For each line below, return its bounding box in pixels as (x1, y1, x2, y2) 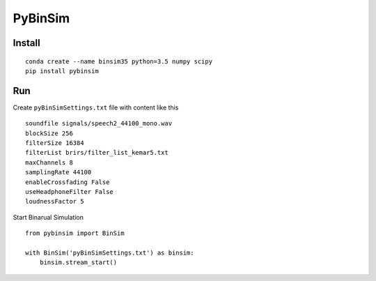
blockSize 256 (25, 129, 73, 137)
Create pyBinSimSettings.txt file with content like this (13, 103, 179, 112)
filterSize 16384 (25, 139, 84, 147)
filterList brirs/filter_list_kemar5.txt (25, 149, 169, 157)
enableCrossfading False (25, 178, 110, 186)
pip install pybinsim (25, 67, 99, 75)
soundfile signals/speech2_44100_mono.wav (25, 119, 173, 128)
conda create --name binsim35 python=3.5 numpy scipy (25, 57, 212, 66)
